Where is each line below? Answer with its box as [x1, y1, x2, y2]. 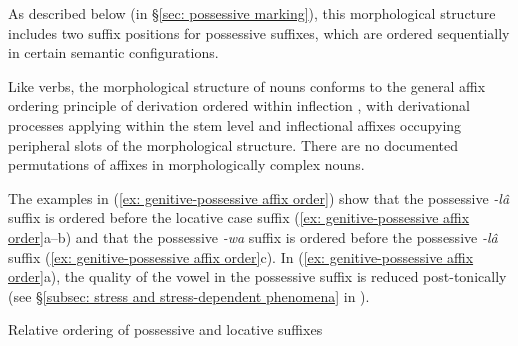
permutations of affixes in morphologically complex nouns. [8, 154, 365, 175]
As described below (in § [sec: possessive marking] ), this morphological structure [8, 3, 496, 23]
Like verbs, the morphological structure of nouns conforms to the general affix [8, 75, 486, 96]
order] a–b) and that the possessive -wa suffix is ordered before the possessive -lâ [8, 226, 498, 247]
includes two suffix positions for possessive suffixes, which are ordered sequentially [8, 22, 510, 43]
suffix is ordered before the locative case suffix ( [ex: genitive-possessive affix [8, 207, 470, 228]
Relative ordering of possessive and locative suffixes [8, 319, 323, 340]
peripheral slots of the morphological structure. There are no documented [8, 134, 459, 155]
